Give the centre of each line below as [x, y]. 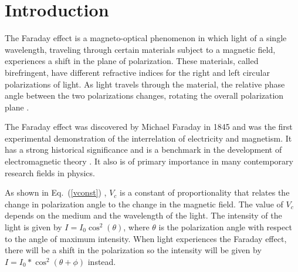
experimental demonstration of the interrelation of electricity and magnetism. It [148, 138]
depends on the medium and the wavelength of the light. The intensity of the [143, 215]
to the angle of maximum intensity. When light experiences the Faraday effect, [146, 238]
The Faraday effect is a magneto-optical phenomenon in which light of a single [146, 38]
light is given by [33, 227]
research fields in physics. [50, 172]
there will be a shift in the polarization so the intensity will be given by [133, 250]
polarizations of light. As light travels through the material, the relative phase [145, 84]
